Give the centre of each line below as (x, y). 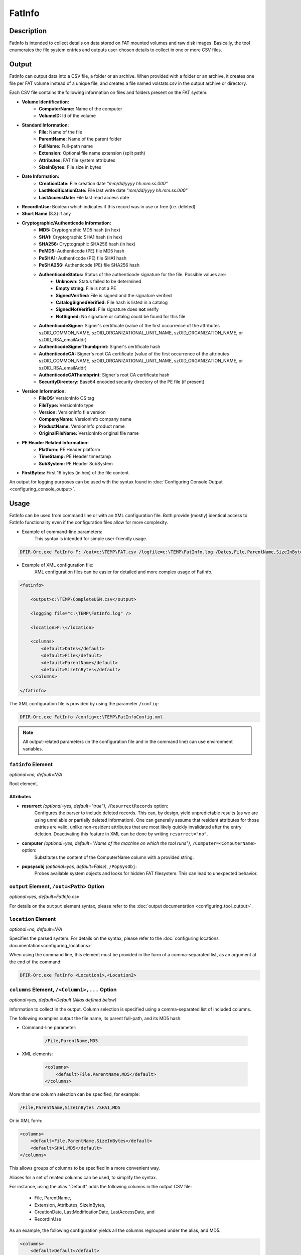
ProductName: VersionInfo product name (82, 426)
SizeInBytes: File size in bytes (70, 167)
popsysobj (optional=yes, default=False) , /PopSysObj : (79, 866)
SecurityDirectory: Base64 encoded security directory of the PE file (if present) (122, 382)
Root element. (24, 784)
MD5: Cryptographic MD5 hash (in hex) (80, 230)
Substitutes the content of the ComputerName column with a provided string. (114, 857)
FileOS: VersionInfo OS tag (67, 398)
